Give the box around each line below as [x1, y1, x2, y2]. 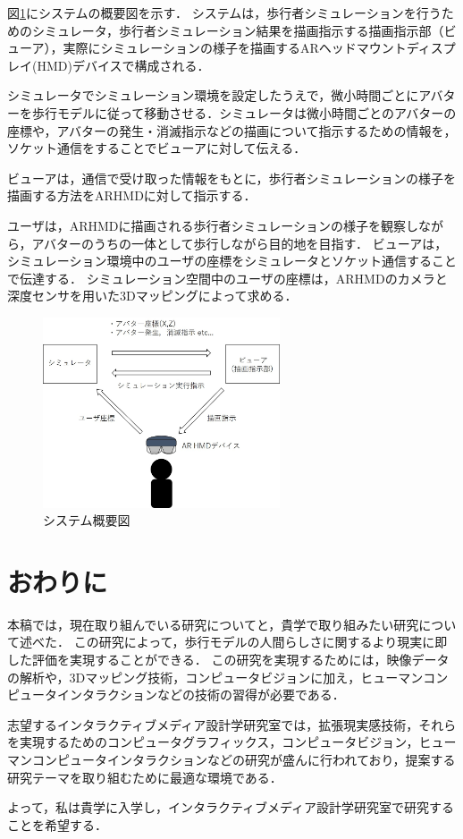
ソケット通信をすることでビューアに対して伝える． [7, 139, 307, 157]
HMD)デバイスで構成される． [37, 55, 210, 74]
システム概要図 [43, 511, 130, 530]
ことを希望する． [7, 815, 107, 834]
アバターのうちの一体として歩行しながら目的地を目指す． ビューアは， [31, 233, 448, 252]
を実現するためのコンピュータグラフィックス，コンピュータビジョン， [7, 733, 419, 751]
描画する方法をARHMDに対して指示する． [7, 186, 257, 205]
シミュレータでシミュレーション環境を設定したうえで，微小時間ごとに [7, 86, 419, 105]
